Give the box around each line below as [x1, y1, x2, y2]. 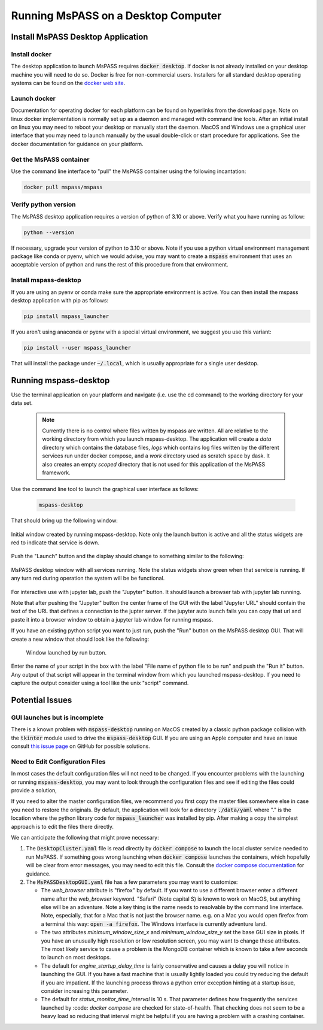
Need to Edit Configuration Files [11, 758, 106, 766]
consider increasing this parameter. [41, 987, 129, 994]
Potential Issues [11, 695, 72, 705]
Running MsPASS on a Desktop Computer [11, 9, 222, 22]
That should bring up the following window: [11, 517, 118, 524]
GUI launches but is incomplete [11, 713, 104, 722]
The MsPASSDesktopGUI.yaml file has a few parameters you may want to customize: [26, 878, 238, 886]
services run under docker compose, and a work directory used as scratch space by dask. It [42, 452, 270, 459]
